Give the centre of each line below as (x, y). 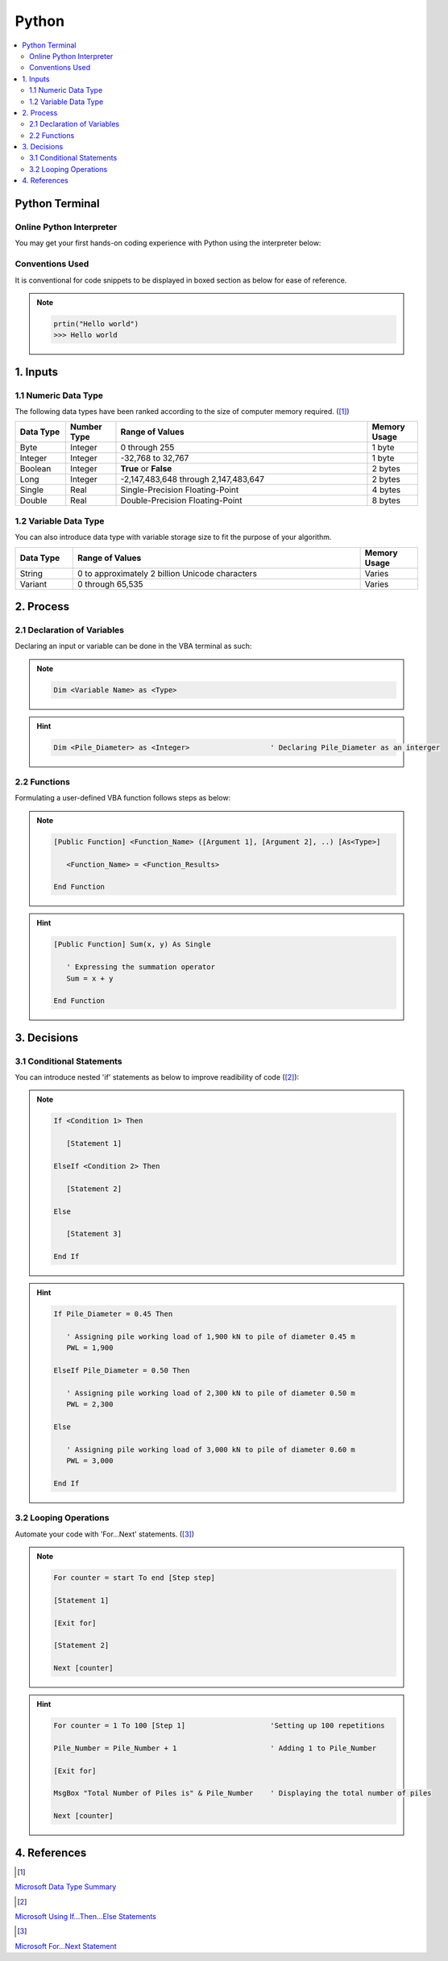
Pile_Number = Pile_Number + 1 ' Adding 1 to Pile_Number (215, 1748)
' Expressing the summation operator (140, 967)
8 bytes (386, 500)
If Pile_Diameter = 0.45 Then (113, 1314)
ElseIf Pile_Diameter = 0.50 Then (122, 1371)
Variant (33, 583)
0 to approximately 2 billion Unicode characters (167, 573)
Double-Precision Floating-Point (181, 500)
